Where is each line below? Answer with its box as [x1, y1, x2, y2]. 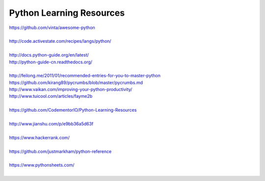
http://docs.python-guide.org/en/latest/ [9, 52, 89, 58]
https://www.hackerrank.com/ [9, 134, 70, 140]
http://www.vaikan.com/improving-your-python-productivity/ [9, 87, 132, 92]
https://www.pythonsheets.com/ [9, 162, 75, 168]
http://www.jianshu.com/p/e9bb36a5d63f [9, 121, 94, 127]
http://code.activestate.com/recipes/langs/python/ [9, 38, 111, 44]
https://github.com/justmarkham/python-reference [9, 148, 112, 154]
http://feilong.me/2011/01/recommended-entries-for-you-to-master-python [9, 73, 161, 79]
